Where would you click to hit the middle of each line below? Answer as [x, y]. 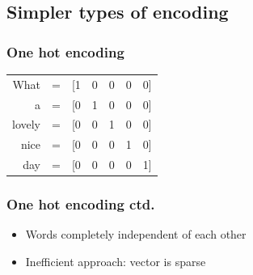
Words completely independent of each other [136, 234]
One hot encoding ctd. [81, 204]
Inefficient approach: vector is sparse [116, 262]
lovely [26, 124]
